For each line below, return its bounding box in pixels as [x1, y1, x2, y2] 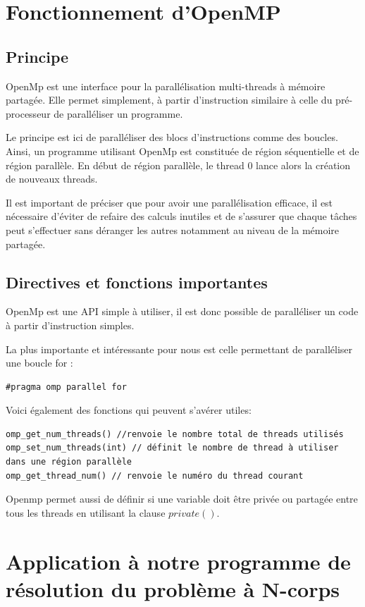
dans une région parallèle [6, 457, 132, 467]
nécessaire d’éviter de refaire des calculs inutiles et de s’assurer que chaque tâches [6, 209, 357, 223]
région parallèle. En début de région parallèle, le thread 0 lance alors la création [6, 157, 351, 172]
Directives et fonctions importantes [6, 271, 268, 293]
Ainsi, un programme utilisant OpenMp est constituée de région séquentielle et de [6, 143, 359, 158]
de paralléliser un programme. [54, 106, 183, 121]
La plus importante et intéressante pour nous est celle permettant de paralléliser [6, 341, 353, 356]
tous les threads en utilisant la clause [6, 505, 166, 520]
